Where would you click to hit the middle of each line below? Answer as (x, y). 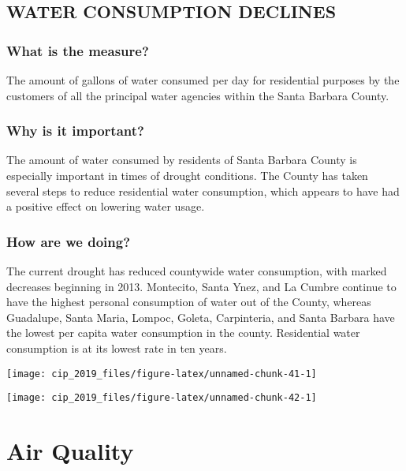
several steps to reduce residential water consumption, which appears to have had (203, 191)
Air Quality (70, 451)
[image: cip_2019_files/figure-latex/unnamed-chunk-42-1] (162, 398)
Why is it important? (75, 131)
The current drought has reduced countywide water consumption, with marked (197, 271)
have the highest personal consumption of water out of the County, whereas (189, 302)
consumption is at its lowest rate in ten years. (117, 348)
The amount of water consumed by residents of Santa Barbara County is (182, 160)
